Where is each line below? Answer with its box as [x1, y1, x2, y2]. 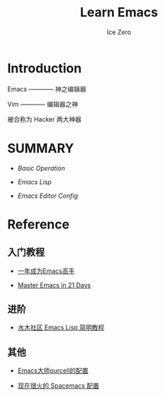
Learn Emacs [80, 4, 158, 21]
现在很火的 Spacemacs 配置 [17, 381, 99, 390]
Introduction [7, 60, 82, 76]
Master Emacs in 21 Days [17, 280, 91, 289]
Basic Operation [17, 164, 65, 172]
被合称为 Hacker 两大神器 [7, 115, 81, 123]
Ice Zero [106, 28, 132, 36]
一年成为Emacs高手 [17, 266, 75, 275]
